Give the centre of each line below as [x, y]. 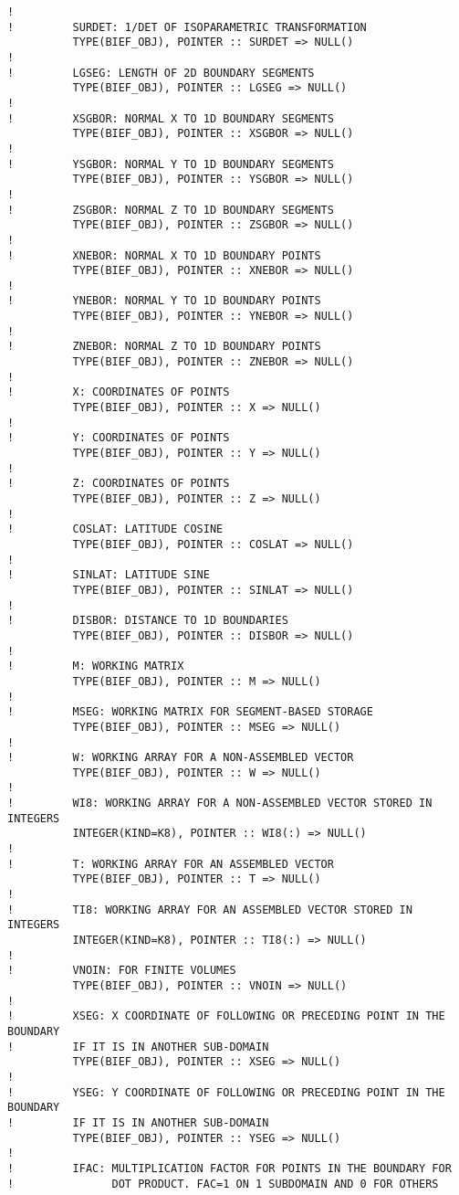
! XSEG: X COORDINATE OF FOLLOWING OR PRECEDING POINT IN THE [226, 1016]
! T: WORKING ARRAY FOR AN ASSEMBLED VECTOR [171, 864]
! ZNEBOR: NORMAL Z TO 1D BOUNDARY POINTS [164, 347]
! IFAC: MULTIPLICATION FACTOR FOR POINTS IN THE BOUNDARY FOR [229, 1168]
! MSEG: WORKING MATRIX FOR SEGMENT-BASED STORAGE [190, 712]
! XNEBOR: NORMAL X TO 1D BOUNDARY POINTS [164, 255]
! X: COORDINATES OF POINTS [119, 392]
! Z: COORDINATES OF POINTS [119, 484]
